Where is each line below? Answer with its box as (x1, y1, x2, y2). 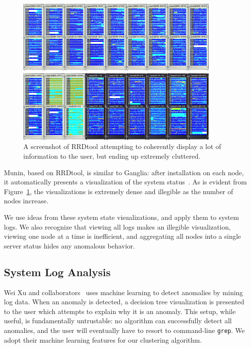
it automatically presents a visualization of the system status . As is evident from (4, 177, 247, 187)
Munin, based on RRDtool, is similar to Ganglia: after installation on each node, (4, 167, 244, 177)
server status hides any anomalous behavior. (4, 240, 135, 250)
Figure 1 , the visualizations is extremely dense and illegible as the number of (4, 186, 234, 196)
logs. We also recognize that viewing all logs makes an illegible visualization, (4, 221, 231, 232)
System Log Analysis (4, 264, 111, 279)
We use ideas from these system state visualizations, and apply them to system (4, 212, 239, 222)
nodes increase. (4, 196, 49, 206)
